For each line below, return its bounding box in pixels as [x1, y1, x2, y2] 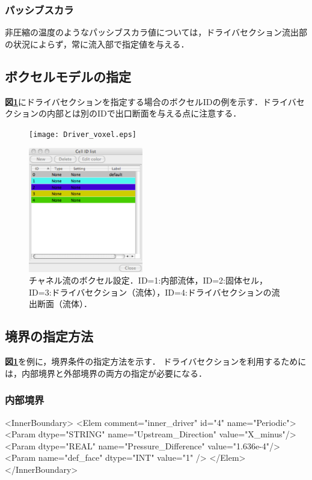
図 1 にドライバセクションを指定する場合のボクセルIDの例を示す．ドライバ [5, 95, 296, 108]
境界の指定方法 [5, 327, 93, 345]
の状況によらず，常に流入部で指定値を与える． [5, 37, 189, 50]
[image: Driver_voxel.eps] [29, 130, 136, 139]
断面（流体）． [37, 297, 92, 310]
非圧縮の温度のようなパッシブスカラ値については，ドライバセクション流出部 [5, 26, 308, 38]
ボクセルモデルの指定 [5, 67, 131, 85]
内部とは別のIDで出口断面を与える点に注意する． [46, 107, 242, 120]
